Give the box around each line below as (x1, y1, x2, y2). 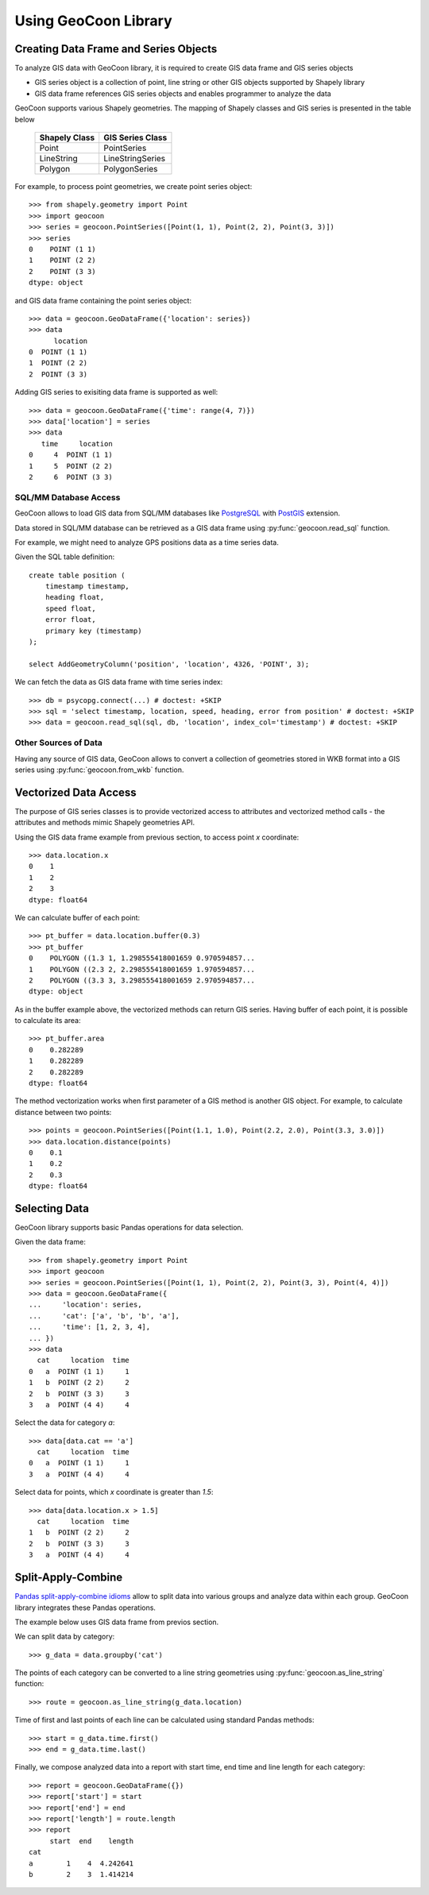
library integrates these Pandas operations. (14, 1603, 157, 1612)
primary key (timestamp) (44, 626, 142, 635)
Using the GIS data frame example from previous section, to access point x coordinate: (14, 832, 300, 842)
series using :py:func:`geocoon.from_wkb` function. (14, 765, 184, 774)
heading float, (44, 592, 105, 602)
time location (41, 439, 113, 448)
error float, (44, 616, 96, 624)
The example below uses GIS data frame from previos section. (14, 1617, 219, 1627)
